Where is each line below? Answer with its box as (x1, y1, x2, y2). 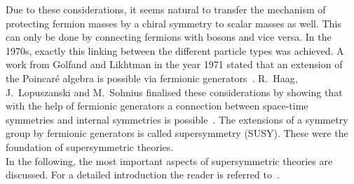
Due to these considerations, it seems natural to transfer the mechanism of (6, 2, 326, 16)
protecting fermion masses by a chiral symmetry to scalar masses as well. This (6, 15, 341, 30)
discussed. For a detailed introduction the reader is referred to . (6, 167, 280, 182)
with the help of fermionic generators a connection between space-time (6, 98, 308, 113)
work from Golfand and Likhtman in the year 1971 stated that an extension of (6, 57, 343, 72)
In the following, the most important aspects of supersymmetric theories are (6, 153, 333, 168)
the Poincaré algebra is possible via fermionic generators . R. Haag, (6, 70, 298, 85)
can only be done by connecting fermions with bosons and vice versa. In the (6, 29, 332, 44)
